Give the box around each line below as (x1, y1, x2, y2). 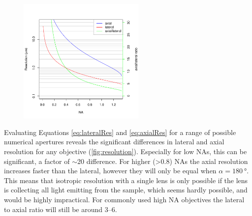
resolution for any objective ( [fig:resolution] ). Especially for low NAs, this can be (4, 146, 247, 156)
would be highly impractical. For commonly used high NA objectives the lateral (4, 194, 245, 204)
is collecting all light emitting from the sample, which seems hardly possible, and (4, 185, 248, 195)
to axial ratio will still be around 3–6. (4, 204, 117, 214)
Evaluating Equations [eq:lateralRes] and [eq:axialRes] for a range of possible (4, 127, 236, 137)
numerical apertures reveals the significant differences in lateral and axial (4, 136, 224, 147)
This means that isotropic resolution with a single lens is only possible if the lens (4, 175, 248, 185)
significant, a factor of (4, 156, 70, 166)
